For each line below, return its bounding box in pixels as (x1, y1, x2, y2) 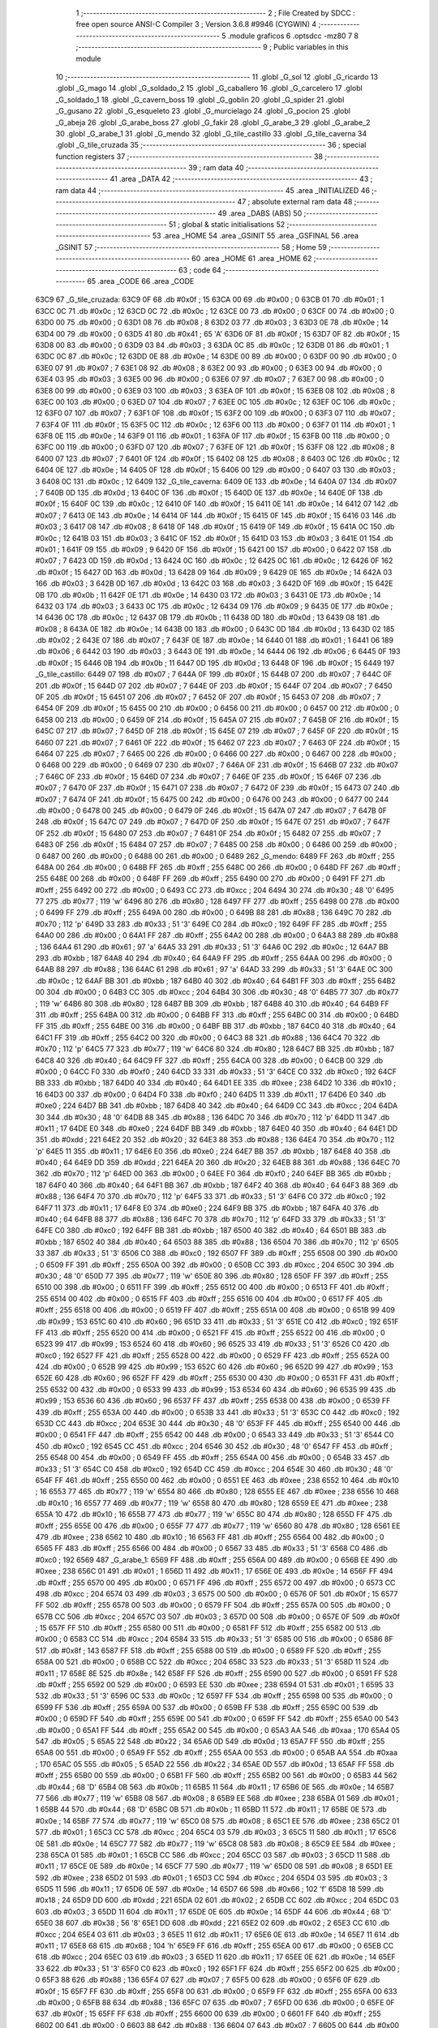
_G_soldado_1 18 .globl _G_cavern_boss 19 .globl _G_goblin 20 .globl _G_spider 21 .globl (55, 94, 345, 105)
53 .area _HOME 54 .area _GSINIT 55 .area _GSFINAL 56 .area (152, 231, 359, 241)
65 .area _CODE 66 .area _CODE (86, 276, 195, 286)
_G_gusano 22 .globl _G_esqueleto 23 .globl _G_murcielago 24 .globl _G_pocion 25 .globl (55, 106, 350, 116)
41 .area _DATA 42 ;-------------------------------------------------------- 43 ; (109, 174, 373, 184)
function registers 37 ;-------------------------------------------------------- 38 (55, 151, 324, 161)
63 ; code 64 (178, 264, 222, 275)
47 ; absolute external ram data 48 (237, 197, 353, 207)
